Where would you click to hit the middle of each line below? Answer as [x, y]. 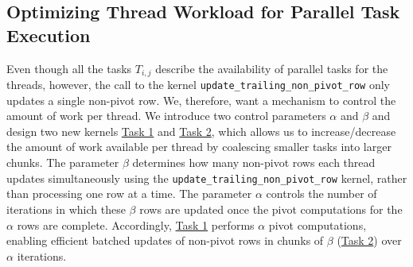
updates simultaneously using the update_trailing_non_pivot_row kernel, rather [207, 178]
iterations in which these [66, 209]
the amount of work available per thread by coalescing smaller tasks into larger [199, 147]
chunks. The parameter [63, 163]
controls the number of [321, 193]
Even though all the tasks [69, 68]
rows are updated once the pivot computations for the [271, 209]
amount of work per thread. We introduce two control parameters [166, 116]
